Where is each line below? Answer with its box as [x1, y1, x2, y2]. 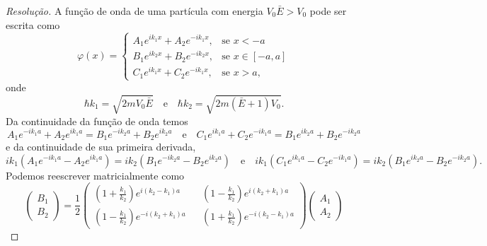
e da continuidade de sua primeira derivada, [6, 139, 196, 153]
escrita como [6, 17, 60, 32]
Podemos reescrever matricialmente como [6, 168, 185, 182]
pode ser [309, 4, 347, 18]
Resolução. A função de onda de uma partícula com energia [6, 4, 263, 18]
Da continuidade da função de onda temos [6, 113, 188, 128]
